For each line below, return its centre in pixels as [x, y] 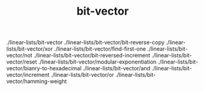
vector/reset [22, 62]
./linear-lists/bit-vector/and [117, 68]
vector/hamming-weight [37, 81]
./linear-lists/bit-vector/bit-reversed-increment [92, 56]
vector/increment [28, 75]
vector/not [19, 56]
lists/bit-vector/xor [30, 49]
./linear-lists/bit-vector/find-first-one [100, 49]
